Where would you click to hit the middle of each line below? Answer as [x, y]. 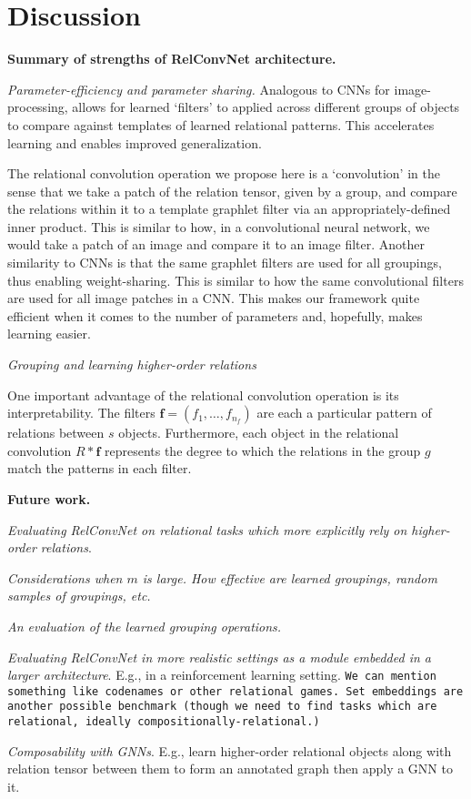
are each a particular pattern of [344, 413]
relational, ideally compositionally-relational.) [164, 722]
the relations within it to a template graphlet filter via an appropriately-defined [229, 209]
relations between [56, 433]
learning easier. [49, 334]
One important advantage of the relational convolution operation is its [203, 394]
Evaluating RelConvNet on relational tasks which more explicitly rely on [207, 529]
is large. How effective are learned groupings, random [290, 577]
